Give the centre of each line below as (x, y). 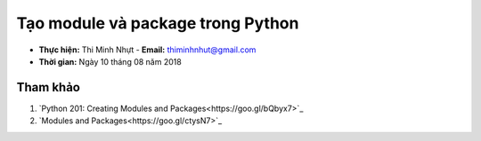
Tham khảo (48, 87)
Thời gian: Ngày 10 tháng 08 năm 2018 (110, 61)
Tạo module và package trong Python (158, 23)
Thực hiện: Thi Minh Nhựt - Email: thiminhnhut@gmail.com (147, 50)
